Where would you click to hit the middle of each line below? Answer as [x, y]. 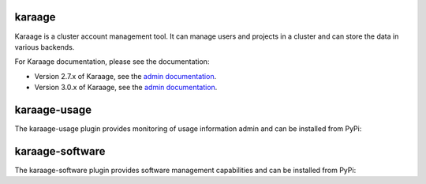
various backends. [45, 47]
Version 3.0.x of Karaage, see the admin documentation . [126, 88]
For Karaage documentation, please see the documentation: [112, 62]
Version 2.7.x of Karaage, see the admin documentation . [125, 76]
